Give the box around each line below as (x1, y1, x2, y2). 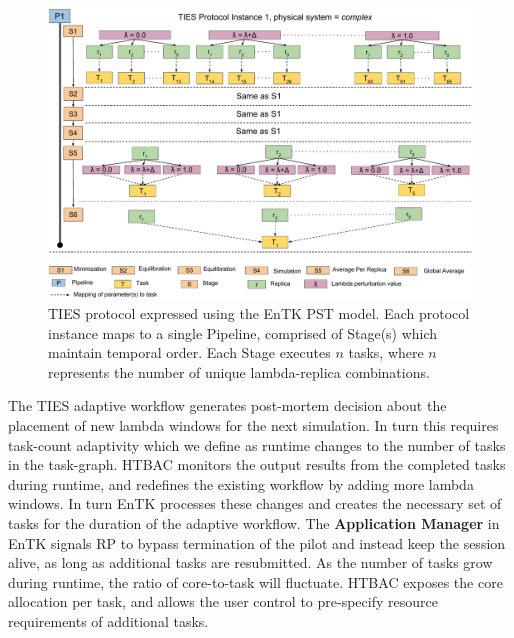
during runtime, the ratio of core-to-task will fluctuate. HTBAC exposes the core (8, 571, 503, 592)
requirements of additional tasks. (8, 611, 209, 631)
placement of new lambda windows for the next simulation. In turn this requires (8, 415, 499, 436)
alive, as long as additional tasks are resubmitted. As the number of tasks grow (8, 552, 493, 573)
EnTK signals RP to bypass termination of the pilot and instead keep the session (8, 532, 506, 553)
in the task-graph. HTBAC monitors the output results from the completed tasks (8, 454, 506, 475)
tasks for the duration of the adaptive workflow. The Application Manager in (8, 513, 500, 534)
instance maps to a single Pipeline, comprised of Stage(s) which (48, 322, 438, 343)
